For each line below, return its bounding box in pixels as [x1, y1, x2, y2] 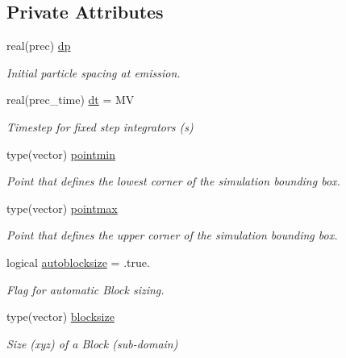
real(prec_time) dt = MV [6, 91, 135, 108]
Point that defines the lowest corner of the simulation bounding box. [6, 173, 340, 189]
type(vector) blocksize [6, 308, 115, 325]
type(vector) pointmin [6, 145, 116, 162]
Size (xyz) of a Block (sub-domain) [6, 335, 178, 352]
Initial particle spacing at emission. [6, 64, 181, 81]
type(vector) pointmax [6, 199, 118, 216]
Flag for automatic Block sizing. [6, 281, 165, 298]
